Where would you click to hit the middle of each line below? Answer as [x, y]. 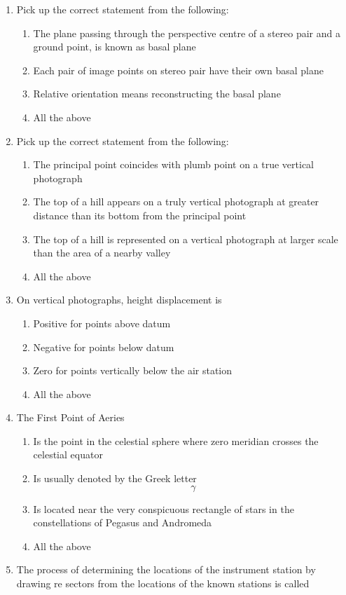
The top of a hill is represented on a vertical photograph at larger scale [186, 239]
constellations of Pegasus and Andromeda [123, 522]
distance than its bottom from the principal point [140, 215]
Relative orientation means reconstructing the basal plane [157, 94]
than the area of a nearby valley [102, 253]
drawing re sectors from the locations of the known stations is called [163, 583]
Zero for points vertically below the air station [133, 370]
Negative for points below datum [104, 347]
